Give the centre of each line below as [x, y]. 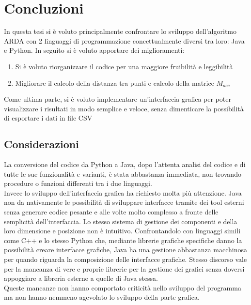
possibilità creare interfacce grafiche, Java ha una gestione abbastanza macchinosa [125, 250]
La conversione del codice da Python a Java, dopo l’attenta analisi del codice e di [125, 164]
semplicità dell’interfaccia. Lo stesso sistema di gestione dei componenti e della [121, 221]
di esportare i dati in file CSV [48, 118]
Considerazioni [41, 144]
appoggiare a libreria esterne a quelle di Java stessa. [81, 278]
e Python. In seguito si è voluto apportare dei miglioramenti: [94, 50]
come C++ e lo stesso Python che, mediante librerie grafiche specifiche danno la [123, 240]
